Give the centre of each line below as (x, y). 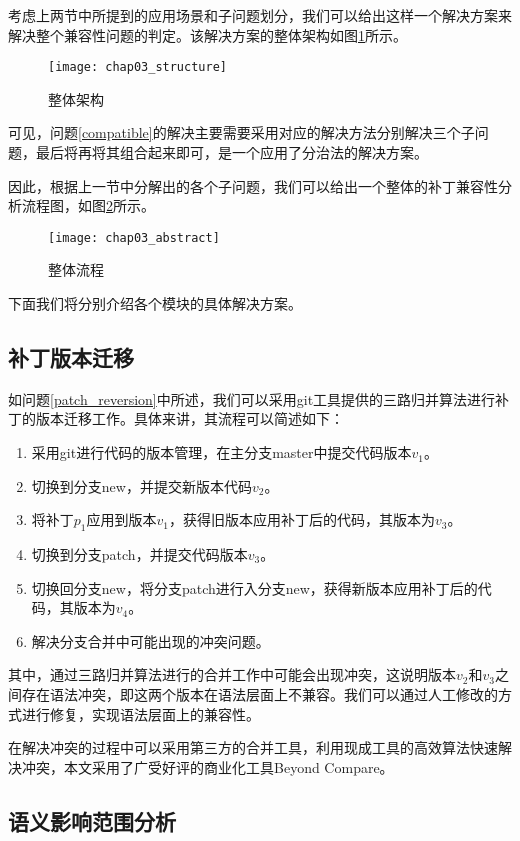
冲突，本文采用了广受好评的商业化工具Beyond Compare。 (207, 766)
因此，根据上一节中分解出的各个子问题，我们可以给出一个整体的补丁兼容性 (253, 185)
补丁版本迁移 (71, 357)
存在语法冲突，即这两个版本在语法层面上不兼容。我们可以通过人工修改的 (259, 694)
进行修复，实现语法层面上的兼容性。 (140, 713)
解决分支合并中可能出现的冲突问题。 (150, 640)
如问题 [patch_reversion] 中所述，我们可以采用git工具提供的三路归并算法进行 (252, 398)
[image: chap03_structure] (137, 67)
